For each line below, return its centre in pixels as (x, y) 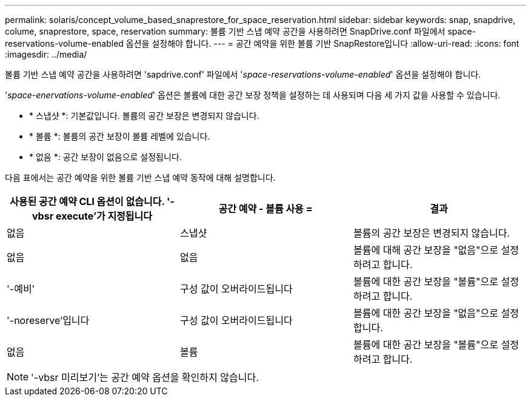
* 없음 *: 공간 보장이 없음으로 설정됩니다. (105, 157)
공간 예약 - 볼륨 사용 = (265, 209)
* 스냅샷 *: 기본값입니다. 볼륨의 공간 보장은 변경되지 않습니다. (144, 116)
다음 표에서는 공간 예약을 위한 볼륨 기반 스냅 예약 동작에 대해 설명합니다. (140, 177)
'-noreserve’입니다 (48, 320)
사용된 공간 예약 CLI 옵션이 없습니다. (87, 201)
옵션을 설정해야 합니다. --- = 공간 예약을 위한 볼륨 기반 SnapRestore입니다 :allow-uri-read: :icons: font (322, 43)
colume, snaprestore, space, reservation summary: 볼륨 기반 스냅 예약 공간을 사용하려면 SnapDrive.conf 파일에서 (225, 31)
